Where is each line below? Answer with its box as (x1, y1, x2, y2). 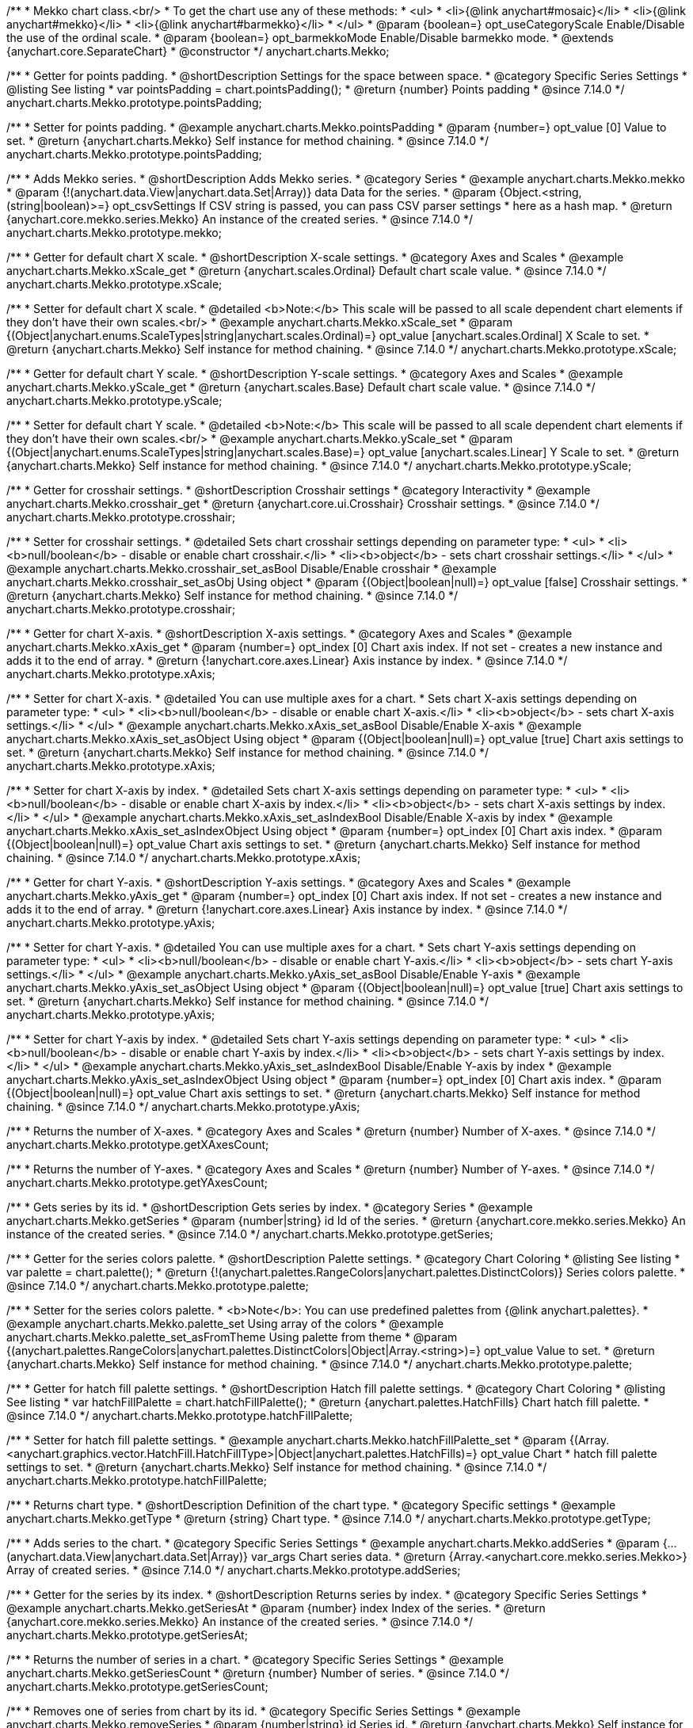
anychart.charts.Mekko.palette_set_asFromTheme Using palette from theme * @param (6, 1330, 458, 1344)
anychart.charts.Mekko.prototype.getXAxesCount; (6, 1138, 269, 1151)
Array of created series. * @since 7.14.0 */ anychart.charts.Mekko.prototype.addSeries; (6, 1563, 461, 1577)
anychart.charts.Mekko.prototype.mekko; (6, 226, 222, 239)
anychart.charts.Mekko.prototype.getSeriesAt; (6, 1628, 248, 1642)
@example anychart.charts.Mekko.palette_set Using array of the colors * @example (6, 1317, 444, 1330)
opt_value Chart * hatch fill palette (480, 1447, 657, 1460)
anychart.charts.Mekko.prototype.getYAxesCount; (6, 1176, 268, 1189)
